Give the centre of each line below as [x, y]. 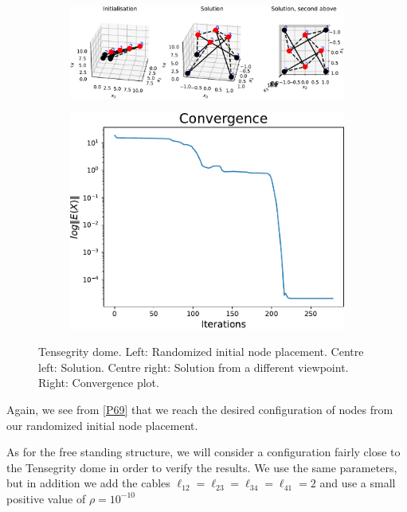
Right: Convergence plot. [99, 383]
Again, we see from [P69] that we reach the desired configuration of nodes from [200, 409]
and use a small [358, 483]
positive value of [46, 498]
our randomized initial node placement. [102, 425]
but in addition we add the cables [88, 483]
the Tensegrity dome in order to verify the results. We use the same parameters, [202, 467]
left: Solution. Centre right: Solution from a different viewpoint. [194, 367]
